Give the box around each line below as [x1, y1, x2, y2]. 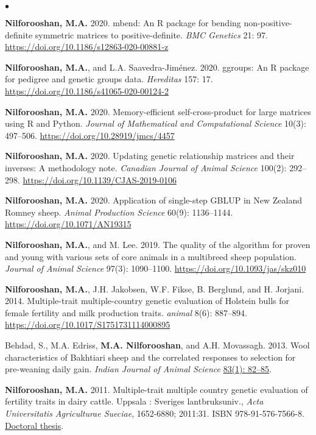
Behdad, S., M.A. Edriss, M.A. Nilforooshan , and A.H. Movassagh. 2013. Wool [5, 339, 310, 352]
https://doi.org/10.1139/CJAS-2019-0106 [23, 173, 177, 186]
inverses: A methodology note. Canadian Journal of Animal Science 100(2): [5, 161, 287, 174]
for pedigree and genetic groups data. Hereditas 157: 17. [5, 72, 213, 85]
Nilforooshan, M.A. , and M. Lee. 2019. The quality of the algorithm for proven [5, 238, 311, 250]
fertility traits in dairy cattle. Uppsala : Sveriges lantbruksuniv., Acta [5, 395, 264, 408]
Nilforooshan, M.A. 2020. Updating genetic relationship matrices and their [5, 149, 295, 162]
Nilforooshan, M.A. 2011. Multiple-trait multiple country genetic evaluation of [5, 383, 308, 395]
